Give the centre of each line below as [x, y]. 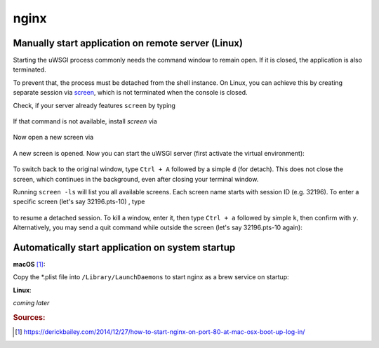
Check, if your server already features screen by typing [94, 105]
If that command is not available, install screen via [85, 121]
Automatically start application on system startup [124, 247]
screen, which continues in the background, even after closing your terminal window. [136, 179]
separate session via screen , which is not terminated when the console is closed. [131, 93]
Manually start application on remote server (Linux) [128, 43]
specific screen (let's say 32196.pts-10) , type [79, 202]
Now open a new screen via [53, 138]
